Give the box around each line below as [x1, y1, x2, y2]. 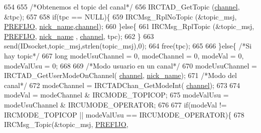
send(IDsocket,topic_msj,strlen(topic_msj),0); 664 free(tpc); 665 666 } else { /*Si [4, 40, 252, 51]
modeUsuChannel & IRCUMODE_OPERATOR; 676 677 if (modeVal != [4, 99, 227, 109]
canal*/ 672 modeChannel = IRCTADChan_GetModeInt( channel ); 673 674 [4, 79, 240, 90]
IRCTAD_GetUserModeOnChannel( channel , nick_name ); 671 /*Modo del [4, 70, 237, 80]
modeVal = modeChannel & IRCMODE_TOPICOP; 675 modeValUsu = [4, 89, 229, 100]
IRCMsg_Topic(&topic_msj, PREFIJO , [4, 119, 128, 129]
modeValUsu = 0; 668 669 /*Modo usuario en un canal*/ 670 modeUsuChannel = [4, 60, 257, 70]
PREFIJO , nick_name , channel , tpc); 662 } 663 [4, 30, 154, 41]
